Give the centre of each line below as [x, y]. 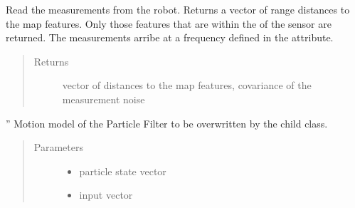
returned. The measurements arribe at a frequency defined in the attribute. [170, 37]
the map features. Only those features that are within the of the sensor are [169, 23]
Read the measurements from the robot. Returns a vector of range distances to [178, 9]
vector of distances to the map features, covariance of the [187, 85]
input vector [106, 195]
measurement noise [104, 99]
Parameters [58, 147]
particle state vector [123, 171]
